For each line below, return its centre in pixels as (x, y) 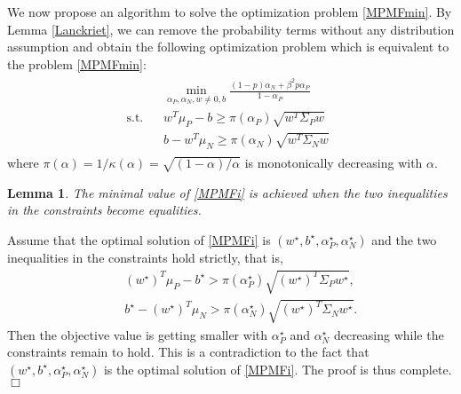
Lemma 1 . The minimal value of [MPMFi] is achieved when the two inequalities (227, 192)
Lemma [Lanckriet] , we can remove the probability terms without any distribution (231, 29)
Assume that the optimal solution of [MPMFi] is (139, 239)
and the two (404, 239)
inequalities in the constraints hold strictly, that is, (145, 257)
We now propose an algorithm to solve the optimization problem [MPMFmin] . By (230, 12)
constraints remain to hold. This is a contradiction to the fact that (188, 352)
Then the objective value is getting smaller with (138, 334)
